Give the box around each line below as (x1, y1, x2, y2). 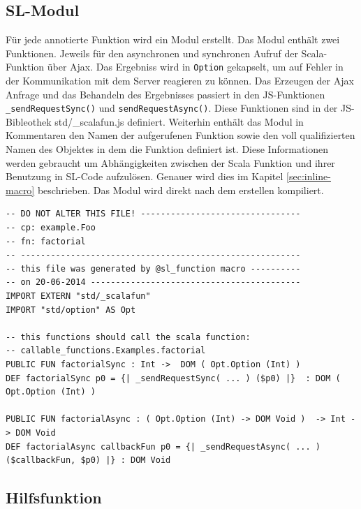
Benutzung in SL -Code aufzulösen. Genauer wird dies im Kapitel (6, 169, 283, 184)
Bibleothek (6, 114, 52, 128)
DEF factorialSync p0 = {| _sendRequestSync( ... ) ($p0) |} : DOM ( (6, 373, 341, 383)
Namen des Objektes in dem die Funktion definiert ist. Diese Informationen (6, 142, 329, 156)
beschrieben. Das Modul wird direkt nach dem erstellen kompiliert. (37, 182, 324, 197)
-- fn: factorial (6, 236, 86, 246)
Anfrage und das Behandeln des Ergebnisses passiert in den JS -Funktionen (6, 87, 325, 101)
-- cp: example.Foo (6, 223, 96, 233)
